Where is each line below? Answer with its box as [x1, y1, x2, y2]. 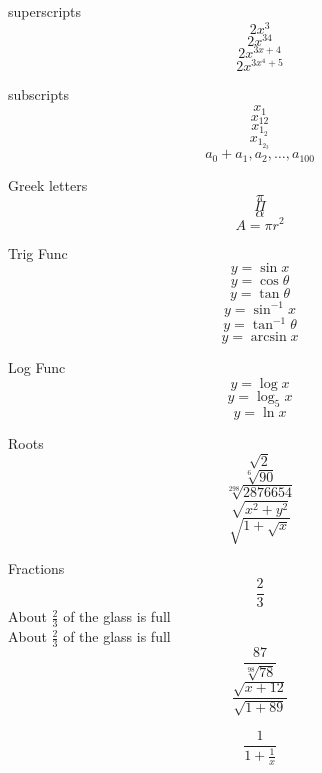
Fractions [8, 557, 65, 578]
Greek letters [8, 174, 88, 195]
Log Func [8, 357, 66, 378]
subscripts [8, 84, 69, 105]
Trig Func [8, 242, 68, 263]
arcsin [250, 330, 287, 345]
